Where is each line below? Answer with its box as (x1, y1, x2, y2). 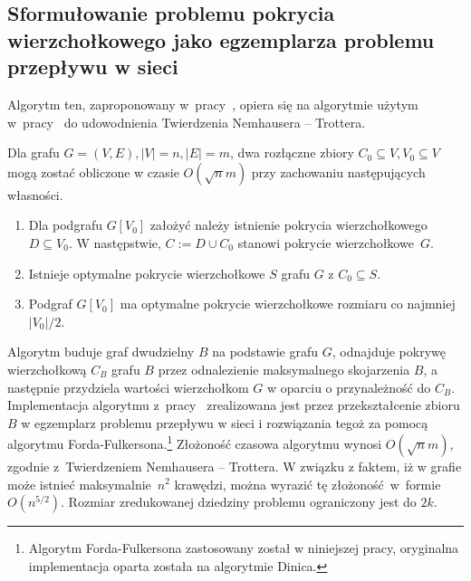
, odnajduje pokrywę (332, 342, 447, 361)
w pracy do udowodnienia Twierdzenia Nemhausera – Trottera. (7, 112, 366, 131)
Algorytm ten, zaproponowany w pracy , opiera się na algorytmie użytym (7, 94, 418, 113)
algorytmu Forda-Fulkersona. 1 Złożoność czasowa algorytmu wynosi (7, 432, 382, 452)
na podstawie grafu (212, 342, 319, 361)
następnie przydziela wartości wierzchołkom (7, 377, 249, 396)
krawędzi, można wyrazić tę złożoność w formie (174, 474, 441, 493)
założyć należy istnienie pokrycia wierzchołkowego (149, 215, 428, 234)
